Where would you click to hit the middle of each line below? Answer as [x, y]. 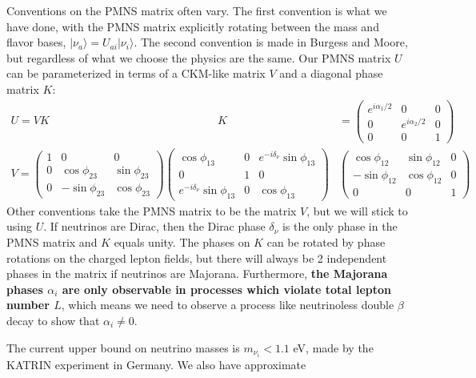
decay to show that [53, 320]
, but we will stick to [357, 210]
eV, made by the [333, 347]
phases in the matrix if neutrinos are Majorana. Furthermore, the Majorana [197, 273]
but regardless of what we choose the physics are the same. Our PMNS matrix [199, 57]
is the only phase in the [340, 226]
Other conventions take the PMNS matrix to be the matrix [152, 210]
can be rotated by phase [326, 242]
